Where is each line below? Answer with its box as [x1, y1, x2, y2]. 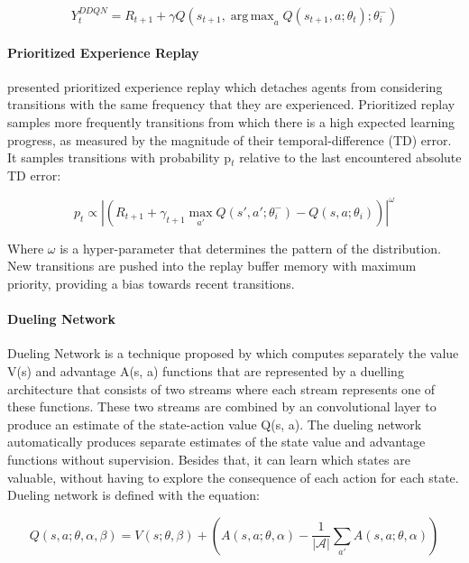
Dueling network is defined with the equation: [7, 485, 260, 504]
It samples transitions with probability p [7, 148, 232, 167]
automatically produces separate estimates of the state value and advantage [7, 432, 426, 451]
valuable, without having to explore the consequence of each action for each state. [7, 467, 459, 486]
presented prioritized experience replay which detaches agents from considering [7, 77, 443, 96]
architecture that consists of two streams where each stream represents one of [7, 379, 436, 398]
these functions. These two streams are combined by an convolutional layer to [7, 397, 437, 416]
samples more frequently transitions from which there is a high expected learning [7, 112, 455, 131]
